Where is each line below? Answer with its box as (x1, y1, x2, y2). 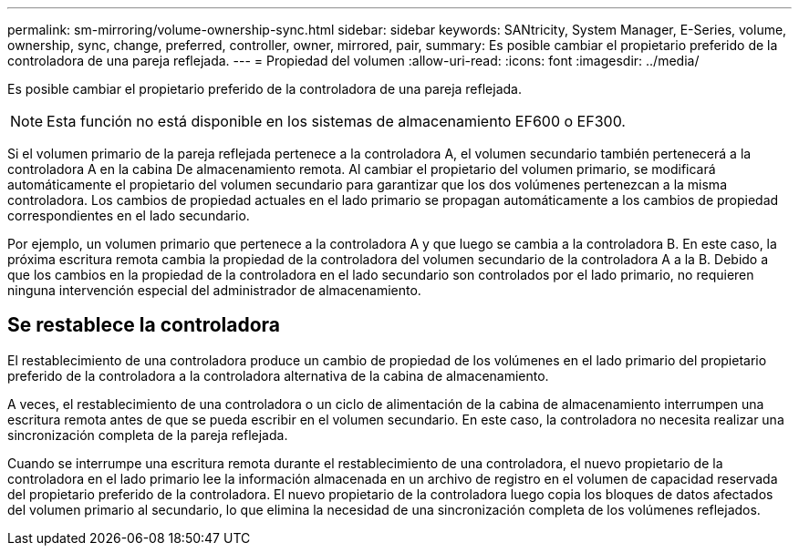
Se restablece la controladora (7, 313, 281, 337)
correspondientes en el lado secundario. (7, 208, 250, 223)
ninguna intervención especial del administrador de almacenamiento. (7, 282, 421, 298)
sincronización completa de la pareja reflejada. (7, 426, 288, 443)
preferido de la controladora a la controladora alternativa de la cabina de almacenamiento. (7, 367, 549, 384)
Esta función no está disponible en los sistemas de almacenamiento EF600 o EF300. (47, 112, 626, 130)
